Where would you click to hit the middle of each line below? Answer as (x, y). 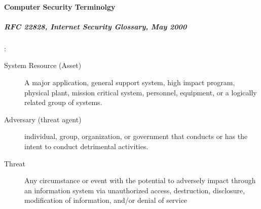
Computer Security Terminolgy (60, 6)
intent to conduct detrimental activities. (86, 146)
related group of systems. (63, 102)
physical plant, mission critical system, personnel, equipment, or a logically (141, 92)
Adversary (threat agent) (43, 119)
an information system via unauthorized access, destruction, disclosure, (135, 190)
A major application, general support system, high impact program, (130, 82)
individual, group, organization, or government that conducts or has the (136, 136)
